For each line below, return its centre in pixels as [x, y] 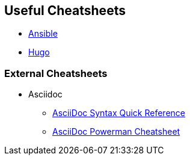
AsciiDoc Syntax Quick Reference [119, 113]
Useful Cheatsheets [65, 11]
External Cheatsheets [56, 73]
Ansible [43, 34]
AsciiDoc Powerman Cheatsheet [116, 132]
